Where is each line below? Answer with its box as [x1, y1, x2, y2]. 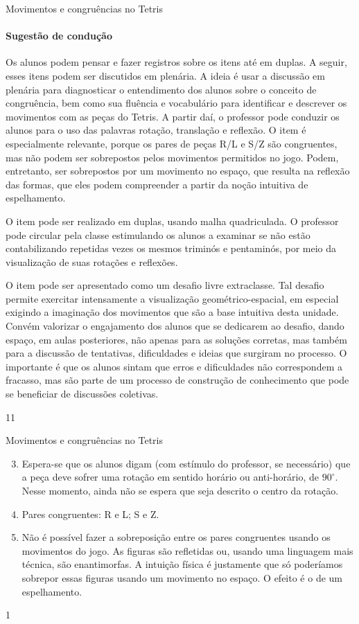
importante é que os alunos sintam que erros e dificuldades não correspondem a [6, 359, 342, 373]
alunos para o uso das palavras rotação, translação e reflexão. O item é [6, 123, 306, 137]
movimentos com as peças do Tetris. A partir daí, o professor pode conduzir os [6, 109, 340, 123]
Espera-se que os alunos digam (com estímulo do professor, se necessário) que [21, 456, 351, 470]
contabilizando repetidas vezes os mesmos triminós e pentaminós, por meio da [6, 241, 336, 256]
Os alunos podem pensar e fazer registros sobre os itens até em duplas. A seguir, [6, 55, 347, 69]
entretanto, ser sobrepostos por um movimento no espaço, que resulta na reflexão [6, 163, 350, 178]
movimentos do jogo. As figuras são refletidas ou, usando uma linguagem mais [21, 543, 353, 558]
